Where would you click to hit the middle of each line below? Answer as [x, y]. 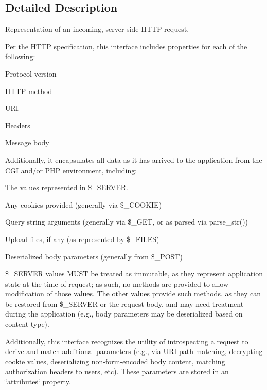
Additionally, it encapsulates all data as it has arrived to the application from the [134, 160]
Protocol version [31, 73]
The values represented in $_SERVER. [67, 187]
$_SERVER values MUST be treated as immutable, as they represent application [134, 274]
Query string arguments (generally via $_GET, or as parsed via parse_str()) [127, 222]
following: [20, 56]
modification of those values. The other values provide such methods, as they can [133, 294]
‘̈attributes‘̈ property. [38, 382]
